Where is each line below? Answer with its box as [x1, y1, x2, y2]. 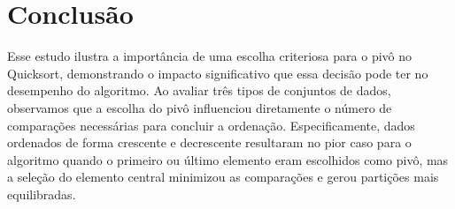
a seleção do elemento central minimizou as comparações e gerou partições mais [7, 168, 439, 186]
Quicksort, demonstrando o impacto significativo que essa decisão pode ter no [7, 63, 428, 82]
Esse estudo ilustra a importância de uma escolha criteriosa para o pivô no [7, 47, 413, 65]
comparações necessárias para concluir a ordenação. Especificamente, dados [7, 116, 415, 134]
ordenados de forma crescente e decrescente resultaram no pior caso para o [7, 133, 412, 152]
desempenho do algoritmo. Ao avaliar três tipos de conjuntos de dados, [7, 81, 391, 100]
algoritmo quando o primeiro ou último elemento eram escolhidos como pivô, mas [7, 150, 449, 168]
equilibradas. [7, 184, 76, 203]
